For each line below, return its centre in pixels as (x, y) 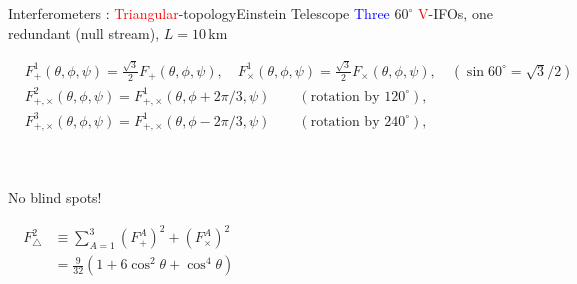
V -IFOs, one (455, 13)
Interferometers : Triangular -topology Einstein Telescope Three (199, 13)
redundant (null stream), (84, 32)
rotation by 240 (358, 121)
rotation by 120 (358, 96)
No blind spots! (55, 196)
